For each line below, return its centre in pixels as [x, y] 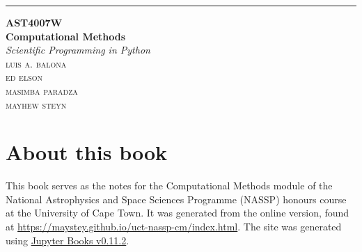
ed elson [24, 77]
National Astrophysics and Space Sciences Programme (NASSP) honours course [176, 199]
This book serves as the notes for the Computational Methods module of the [169, 186]
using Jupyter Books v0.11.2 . [68, 240]
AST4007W [34, 22]
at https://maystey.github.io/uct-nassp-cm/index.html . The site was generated [174, 227]
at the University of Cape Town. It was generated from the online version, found [178, 213]
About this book [87, 152]
